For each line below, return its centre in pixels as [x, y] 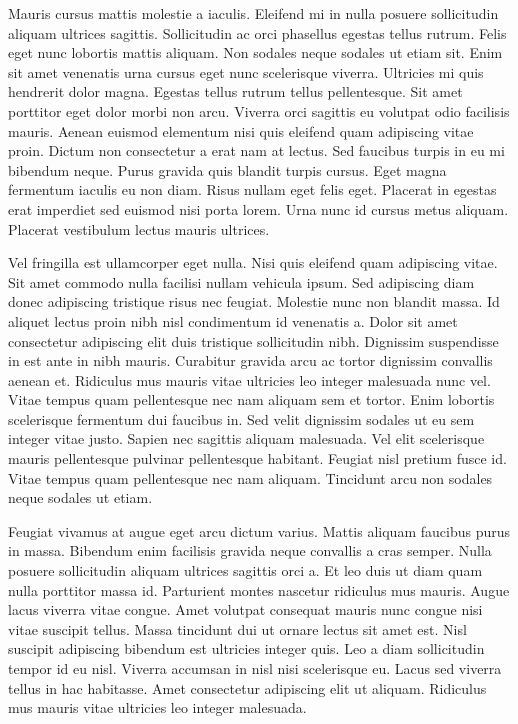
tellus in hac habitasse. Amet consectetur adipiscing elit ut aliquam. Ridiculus [247, 687]
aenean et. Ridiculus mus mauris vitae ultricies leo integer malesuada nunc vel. [249, 379]
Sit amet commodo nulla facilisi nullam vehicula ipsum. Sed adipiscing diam [241, 281]
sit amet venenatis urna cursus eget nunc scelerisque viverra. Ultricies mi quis [246, 71]
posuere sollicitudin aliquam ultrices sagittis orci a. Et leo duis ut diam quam [245, 570]
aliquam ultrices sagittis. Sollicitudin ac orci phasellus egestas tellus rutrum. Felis [257, 32]
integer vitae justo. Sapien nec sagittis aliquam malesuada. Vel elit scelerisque [246, 438]
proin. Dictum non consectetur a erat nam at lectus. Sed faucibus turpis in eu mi [256, 150]
